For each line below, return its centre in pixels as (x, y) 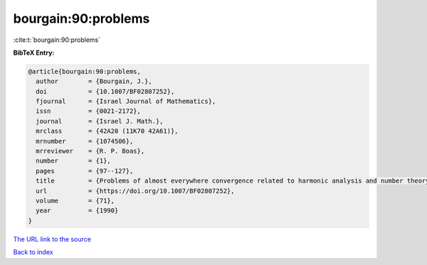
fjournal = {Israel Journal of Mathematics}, (126, 102)
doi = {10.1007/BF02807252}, (105, 91)
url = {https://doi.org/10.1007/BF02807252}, (135, 191)
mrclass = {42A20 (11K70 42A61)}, (107, 131)
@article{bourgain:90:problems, (85, 71)
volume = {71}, (75, 201)
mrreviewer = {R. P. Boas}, (90, 151)
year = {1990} (77, 211)
